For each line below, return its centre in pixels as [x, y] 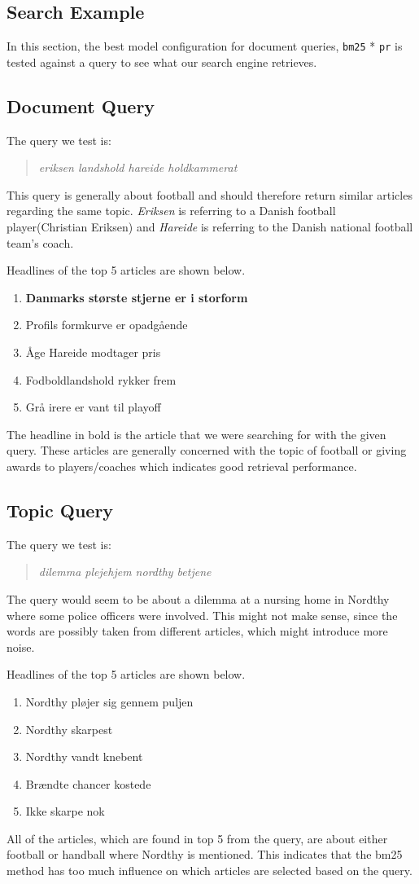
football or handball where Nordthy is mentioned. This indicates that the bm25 [205, 854]
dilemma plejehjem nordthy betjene [125, 572]
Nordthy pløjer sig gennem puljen [109, 701]
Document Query [81, 106]
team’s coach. [40, 242]
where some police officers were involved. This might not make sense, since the [202, 615]
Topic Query [60, 510]
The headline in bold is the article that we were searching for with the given [196, 434]
